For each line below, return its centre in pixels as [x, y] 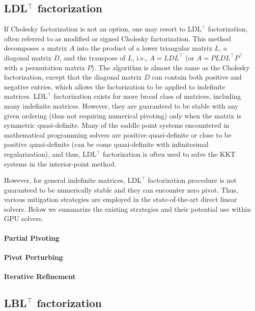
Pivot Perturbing [34, 257]
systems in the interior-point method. [60, 163]
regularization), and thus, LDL [50, 154]
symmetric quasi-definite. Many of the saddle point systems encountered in [117, 125]
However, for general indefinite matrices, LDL [73, 180]
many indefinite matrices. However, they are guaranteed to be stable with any [121, 105]
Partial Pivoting [32, 238]
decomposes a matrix [36, 48]
